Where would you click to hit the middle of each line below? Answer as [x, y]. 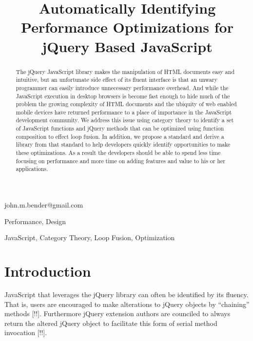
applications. [32, 169]
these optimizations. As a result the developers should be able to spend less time [118, 153]
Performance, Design [35, 221]
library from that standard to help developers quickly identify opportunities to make [123, 144]
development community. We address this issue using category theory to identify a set [125, 120]
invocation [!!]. [26, 332]
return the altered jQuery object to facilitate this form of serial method [111, 323]
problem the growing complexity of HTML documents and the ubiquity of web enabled [126, 104]
